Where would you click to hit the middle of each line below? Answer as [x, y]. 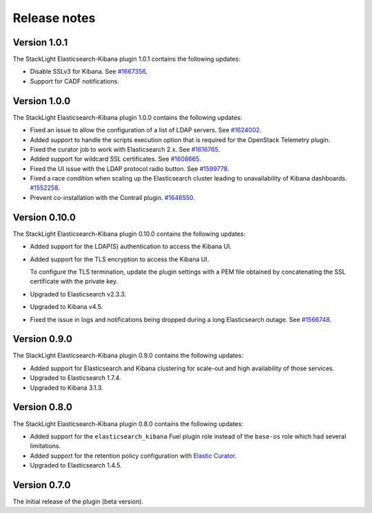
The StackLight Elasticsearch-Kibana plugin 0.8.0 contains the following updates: [128, 423]
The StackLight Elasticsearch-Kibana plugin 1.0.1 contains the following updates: [127, 59]
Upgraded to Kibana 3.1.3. [66, 388]
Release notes [54, 18]
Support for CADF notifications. [75, 81]
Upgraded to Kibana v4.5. [66, 307]
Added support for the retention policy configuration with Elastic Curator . [133, 456]
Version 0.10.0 [44, 217]
